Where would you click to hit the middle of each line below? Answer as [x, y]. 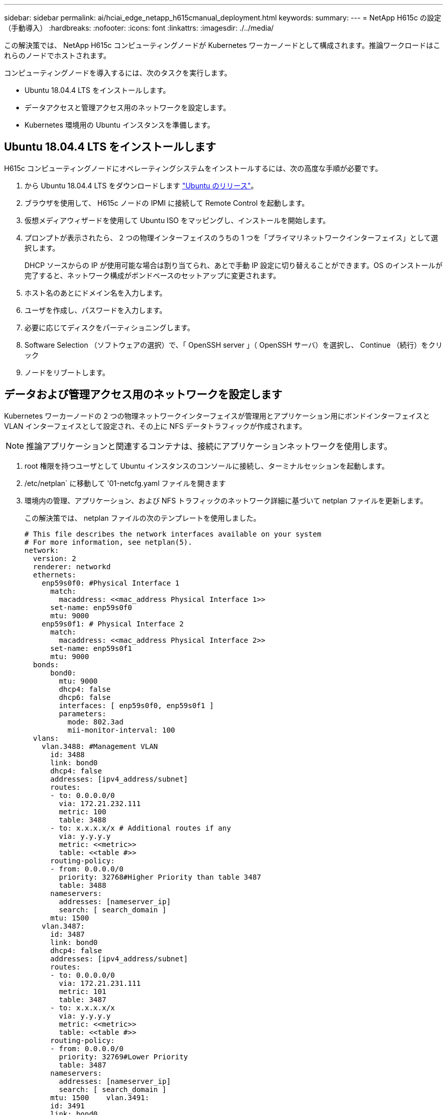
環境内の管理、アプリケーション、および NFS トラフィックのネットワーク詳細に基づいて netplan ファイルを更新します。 [226, 500]
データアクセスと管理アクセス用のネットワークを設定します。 [128, 107]
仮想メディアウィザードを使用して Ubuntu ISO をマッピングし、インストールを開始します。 [177, 220]
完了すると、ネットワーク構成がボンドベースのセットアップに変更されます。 [153, 275]
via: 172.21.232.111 [100, 803]
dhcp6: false [85, 697]
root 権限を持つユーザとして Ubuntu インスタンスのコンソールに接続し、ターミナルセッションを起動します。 [207, 466]
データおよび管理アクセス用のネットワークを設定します [143, 395]
